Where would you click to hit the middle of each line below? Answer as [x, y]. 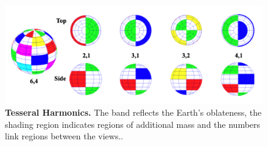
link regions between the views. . [64, 136]
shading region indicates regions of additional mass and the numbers [133, 124]
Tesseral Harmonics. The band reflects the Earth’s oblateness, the [133, 112]
